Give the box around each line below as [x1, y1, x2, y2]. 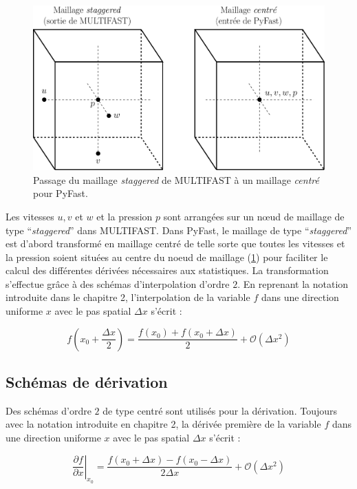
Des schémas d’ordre [6, 403, 91, 417]
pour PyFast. [33, 186, 88, 200]
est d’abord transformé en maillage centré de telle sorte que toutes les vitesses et [6, 236, 345, 251]
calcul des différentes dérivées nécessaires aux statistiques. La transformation [6, 263, 329, 278]
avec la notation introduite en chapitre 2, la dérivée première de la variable [6, 417, 321, 431]
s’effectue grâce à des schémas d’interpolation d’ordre [6, 276, 230, 291]
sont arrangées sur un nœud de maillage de [163, 209, 345, 223]
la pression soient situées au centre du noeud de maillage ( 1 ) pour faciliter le [6, 249, 328, 264]
